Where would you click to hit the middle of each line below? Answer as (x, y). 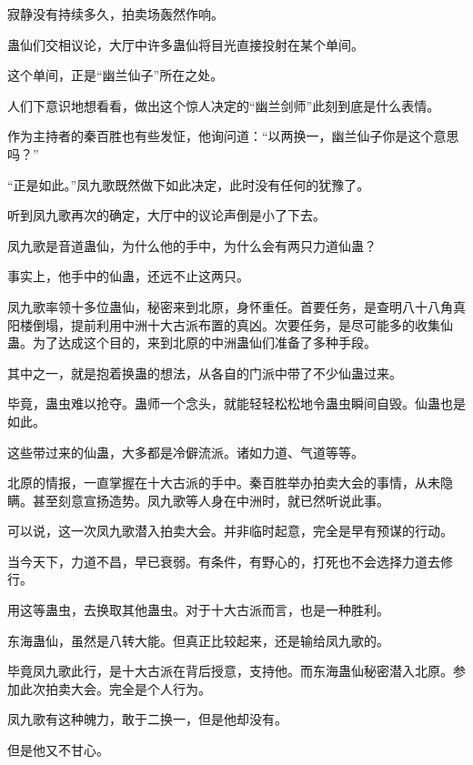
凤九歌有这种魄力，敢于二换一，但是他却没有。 (147, 719)
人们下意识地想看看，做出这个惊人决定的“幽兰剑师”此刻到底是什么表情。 (224, 105)
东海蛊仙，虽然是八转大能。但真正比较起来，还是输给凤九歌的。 (198, 640)
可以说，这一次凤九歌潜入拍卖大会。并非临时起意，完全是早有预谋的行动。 (230, 531)
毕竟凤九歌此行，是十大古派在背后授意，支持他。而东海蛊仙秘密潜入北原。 (230, 671)
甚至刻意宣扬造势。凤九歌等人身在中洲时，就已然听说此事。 (211, 500)
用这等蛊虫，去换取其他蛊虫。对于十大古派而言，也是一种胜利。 (198, 610)
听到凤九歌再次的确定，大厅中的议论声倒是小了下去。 (166, 215)
